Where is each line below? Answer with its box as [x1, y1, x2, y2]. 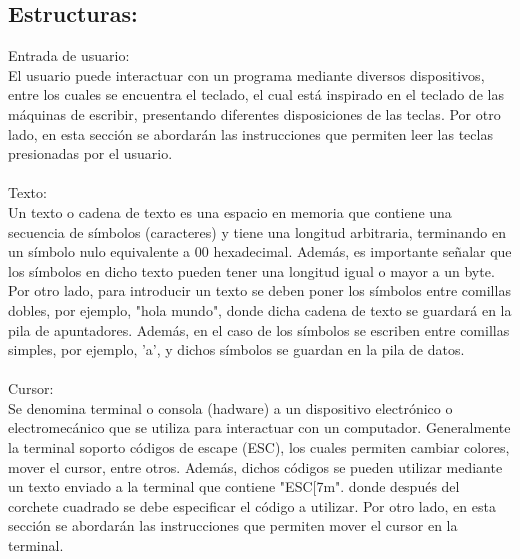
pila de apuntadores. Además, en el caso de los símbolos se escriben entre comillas [8, 319, 510, 340]
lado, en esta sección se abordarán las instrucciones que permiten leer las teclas [8, 123, 493, 144]
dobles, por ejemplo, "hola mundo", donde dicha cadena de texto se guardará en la [8, 299, 512, 320]
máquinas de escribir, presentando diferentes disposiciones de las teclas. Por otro [8, 103, 501, 124]
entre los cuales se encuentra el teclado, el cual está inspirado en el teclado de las [8, 84, 504, 105]
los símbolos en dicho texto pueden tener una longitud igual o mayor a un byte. [8, 260, 495, 281]
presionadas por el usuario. [8, 143, 173, 164]
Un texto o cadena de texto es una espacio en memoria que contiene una [8, 201, 452, 222]
